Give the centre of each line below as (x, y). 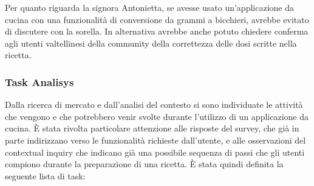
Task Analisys (39, 81)
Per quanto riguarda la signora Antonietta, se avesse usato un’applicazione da (149, 7)
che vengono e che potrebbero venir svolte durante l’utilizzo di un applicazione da (157, 116)
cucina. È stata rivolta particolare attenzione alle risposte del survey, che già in (152, 128)
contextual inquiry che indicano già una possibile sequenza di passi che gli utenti (155, 152)
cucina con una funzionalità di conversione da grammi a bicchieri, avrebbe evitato (157, 19)
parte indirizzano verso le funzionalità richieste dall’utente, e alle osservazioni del (155, 140)
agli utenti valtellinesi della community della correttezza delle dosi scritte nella (151, 43)
